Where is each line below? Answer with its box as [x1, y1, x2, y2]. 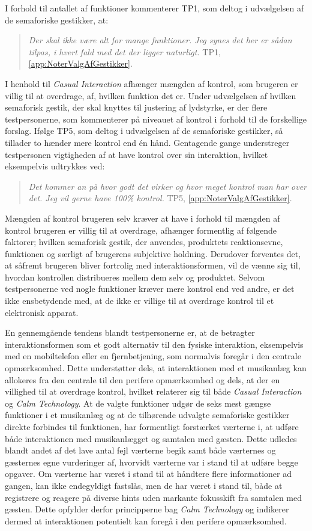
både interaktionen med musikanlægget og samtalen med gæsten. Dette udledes [5, 432, 297, 445]
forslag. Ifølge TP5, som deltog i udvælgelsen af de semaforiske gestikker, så [5, 124, 283, 137]
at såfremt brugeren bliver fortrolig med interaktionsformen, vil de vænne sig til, [5, 259, 301, 272]
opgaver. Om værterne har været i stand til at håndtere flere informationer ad [5, 467, 292, 480]
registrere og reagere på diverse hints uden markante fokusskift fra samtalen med [5, 491, 302, 503]
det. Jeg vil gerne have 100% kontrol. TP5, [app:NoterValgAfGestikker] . [28, 192, 292, 204]
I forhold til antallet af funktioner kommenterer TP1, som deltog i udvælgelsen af [5, 2, 304, 14]
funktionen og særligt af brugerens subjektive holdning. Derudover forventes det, [5, 247, 301, 259]
